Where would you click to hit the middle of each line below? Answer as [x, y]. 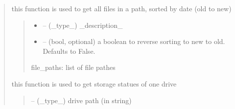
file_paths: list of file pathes [73, 67]
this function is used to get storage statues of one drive [94, 83]
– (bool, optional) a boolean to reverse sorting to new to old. [134, 41]
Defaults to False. [69, 51]
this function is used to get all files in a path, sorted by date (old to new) [121, 8]
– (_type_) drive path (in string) [81, 100]
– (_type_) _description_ [83, 25]
